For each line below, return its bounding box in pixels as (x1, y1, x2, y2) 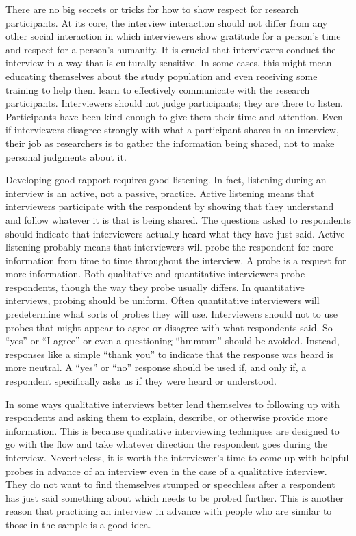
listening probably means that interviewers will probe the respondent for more (5, 240, 333, 254)
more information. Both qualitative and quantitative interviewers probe (5, 266, 305, 281)
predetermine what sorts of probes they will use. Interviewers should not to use (5, 307, 338, 321)
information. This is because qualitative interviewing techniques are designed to (5, 423, 340, 437)
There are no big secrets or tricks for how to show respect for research (5, 2, 299, 16)
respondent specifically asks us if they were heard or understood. (5, 374, 277, 388)
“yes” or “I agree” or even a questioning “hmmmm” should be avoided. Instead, (5, 333, 340, 348)
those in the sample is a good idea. (5, 517, 151, 531)
